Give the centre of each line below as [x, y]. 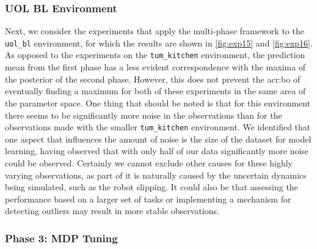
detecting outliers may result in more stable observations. [112, 211]
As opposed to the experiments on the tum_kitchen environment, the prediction [155, 55]
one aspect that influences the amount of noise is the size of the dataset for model [158, 139]
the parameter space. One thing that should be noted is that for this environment [158, 102]
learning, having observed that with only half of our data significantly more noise [157, 151]
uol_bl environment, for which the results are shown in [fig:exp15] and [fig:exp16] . [159, 43]
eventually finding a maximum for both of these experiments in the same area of [155, 91]
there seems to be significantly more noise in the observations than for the [144, 115]
